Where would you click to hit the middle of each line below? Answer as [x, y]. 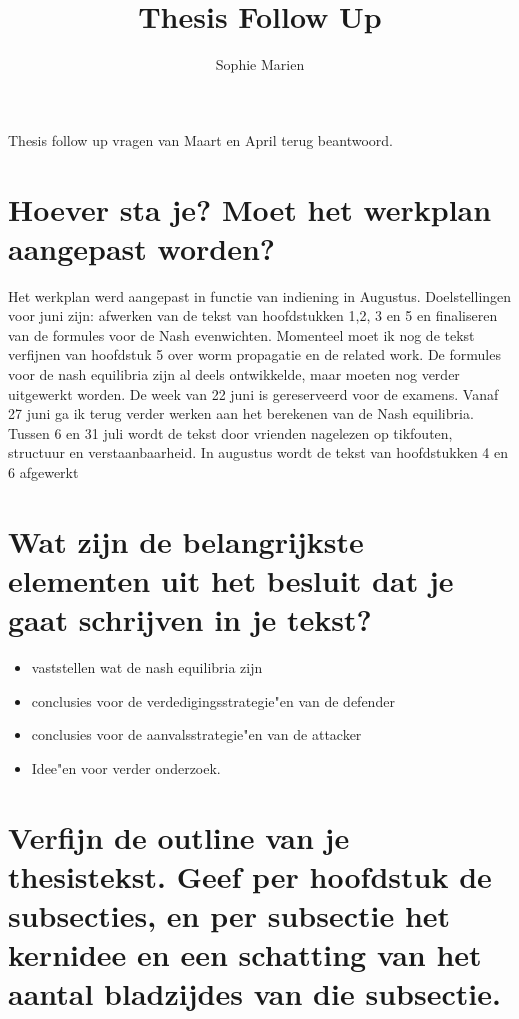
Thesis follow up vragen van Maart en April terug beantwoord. [200, 139]
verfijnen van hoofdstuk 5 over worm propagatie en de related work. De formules [254, 354]
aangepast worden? [142, 247]
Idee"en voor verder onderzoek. [126, 767]
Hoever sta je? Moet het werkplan [250, 208]
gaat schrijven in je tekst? [190, 619]
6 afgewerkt [43, 471]
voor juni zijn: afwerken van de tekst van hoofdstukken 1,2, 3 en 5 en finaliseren [253, 315]
